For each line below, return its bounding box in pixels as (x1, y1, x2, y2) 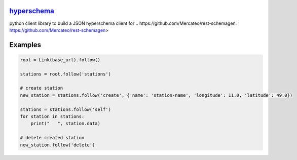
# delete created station (20, 135, 85, 141)
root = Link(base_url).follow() (20, 57, 101, 63)
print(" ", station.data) (30, 121, 101, 127)
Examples (9, 41, 42, 49)
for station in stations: (20, 114, 85, 119)
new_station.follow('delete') (20, 142, 95, 148)
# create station (20, 85, 63, 91)
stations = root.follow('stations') (20, 71, 112, 77)
